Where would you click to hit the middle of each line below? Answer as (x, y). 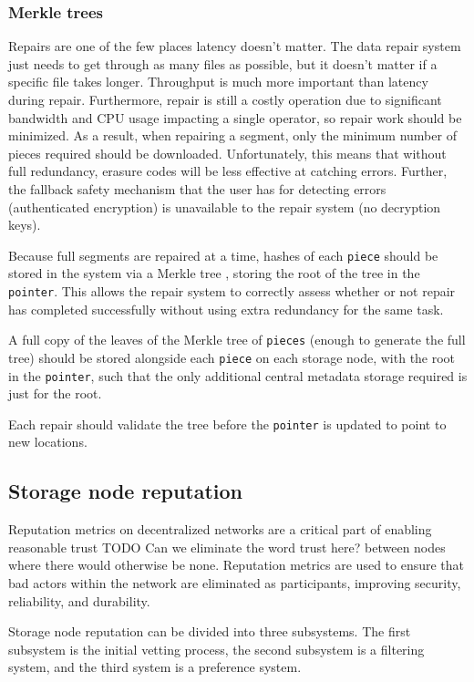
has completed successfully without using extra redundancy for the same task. (226, 309)
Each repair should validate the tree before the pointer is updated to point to (227, 424)
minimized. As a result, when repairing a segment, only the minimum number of (232, 135)
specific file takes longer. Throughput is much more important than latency (218, 82)
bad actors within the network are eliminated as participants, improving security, (235, 583)
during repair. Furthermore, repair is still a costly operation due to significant (225, 99)
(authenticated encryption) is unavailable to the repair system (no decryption (225, 207)
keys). (25, 225)
